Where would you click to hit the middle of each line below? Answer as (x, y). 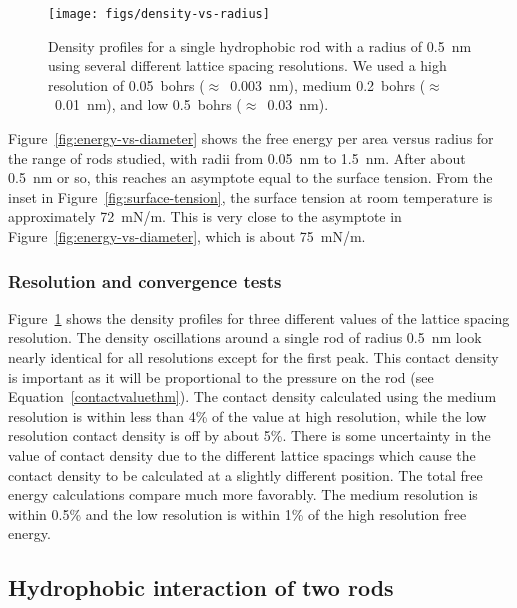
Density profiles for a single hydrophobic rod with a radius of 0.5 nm (260, 45)
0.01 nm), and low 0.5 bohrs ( (148, 104)
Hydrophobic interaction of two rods (201, 587)
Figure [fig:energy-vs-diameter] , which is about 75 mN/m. (187, 236)
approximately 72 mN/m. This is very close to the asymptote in (205, 216)
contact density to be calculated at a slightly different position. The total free (245, 474)
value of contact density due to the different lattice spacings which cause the (242, 454)
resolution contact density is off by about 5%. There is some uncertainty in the (249, 435)
